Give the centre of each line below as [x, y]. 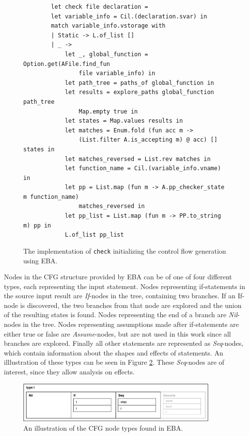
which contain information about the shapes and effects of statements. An [114, 352]
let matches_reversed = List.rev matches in [138, 159]
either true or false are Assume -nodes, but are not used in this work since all [117, 333]
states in [39, 149]
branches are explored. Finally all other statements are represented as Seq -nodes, [124, 343]
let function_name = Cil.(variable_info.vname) [143, 169]
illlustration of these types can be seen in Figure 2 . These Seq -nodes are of [114, 362]
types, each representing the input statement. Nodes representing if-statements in [125, 286]
